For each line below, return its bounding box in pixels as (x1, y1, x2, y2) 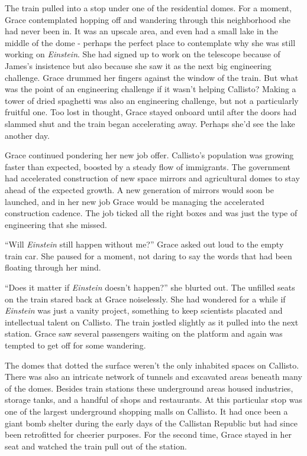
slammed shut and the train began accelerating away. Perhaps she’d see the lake (5, 117, 295, 129)
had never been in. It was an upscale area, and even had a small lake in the (5, 25, 278, 37)
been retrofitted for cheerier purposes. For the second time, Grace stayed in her (5, 428, 292, 441)
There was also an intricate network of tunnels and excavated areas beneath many (5, 370, 302, 383)
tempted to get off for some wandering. (5, 339, 146, 351)
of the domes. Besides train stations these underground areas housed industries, (5, 382, 293, 394)
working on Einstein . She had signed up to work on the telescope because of (5, 48, 280, 60)
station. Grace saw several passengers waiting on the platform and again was (5, 327, 283, 340)
